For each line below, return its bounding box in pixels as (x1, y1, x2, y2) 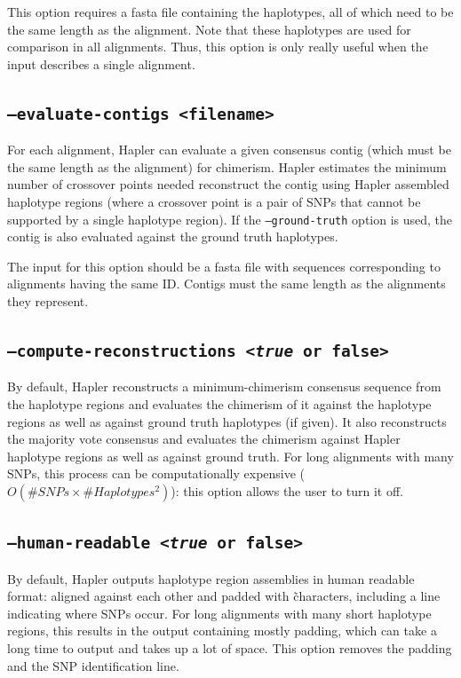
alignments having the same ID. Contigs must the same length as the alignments (7, 274, 446, 293)
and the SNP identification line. (7, 656, 179, 674)
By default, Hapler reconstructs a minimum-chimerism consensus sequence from (7, 377, 441, 396)
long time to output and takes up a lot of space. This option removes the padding (7, 639, 452, 658)
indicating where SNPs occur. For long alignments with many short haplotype (7, 603, 432, 622)
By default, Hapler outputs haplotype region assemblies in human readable (7, 569, 415, 587)
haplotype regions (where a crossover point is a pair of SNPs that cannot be (7, 192, 421, 210)
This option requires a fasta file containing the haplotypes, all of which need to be (7, 3, 454, 20)
